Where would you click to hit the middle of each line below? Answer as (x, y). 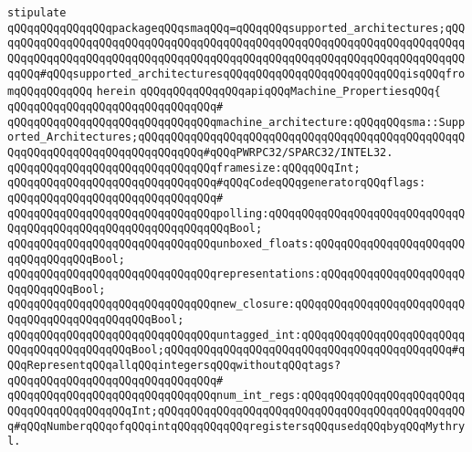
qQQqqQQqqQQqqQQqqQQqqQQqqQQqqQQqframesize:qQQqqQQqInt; (184, 168)
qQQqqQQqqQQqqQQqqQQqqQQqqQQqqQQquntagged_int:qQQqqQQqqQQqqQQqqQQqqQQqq (236, 335)
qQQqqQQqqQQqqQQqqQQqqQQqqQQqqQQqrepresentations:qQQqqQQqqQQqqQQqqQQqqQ (236, 274)
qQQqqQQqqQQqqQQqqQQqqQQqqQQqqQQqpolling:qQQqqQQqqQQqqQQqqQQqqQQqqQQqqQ (236, 213)
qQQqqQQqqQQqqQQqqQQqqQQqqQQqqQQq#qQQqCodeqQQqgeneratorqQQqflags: (217, 183)
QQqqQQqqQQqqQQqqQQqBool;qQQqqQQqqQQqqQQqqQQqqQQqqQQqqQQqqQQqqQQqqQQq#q (236, 350)
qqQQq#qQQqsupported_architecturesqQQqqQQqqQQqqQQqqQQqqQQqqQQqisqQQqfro (236, 74)
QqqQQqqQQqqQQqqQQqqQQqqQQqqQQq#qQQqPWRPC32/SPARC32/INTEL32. (200, 152)
